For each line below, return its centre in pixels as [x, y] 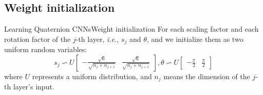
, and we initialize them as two [195, 39]
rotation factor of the [37, 39]
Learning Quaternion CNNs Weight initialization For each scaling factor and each [131, 29]
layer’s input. [34, 87]
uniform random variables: [46, 49]
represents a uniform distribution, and [92, 76]
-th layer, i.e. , [97, 39]
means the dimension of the [207, 76]
